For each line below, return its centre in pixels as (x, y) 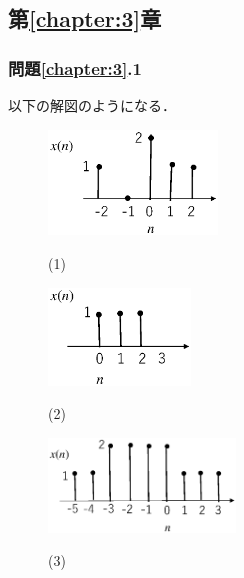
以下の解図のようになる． (92, 105)
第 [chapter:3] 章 (85, 18)
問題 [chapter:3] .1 (75, 67)
